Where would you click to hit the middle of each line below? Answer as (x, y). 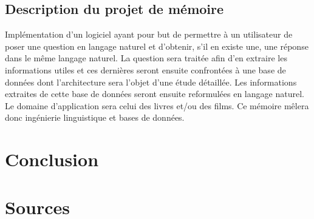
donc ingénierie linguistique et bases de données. (95, 117)
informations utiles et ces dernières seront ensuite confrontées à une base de (145, 69)
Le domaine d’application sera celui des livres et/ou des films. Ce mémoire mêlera (157, 105)
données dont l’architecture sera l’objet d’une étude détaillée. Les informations (151, 82)
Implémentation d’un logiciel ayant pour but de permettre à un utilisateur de (149, 34)
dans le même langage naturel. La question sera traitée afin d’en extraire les (146, 58)
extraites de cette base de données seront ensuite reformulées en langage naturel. (155, 94)
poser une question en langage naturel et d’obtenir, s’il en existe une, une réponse (157, 46)
